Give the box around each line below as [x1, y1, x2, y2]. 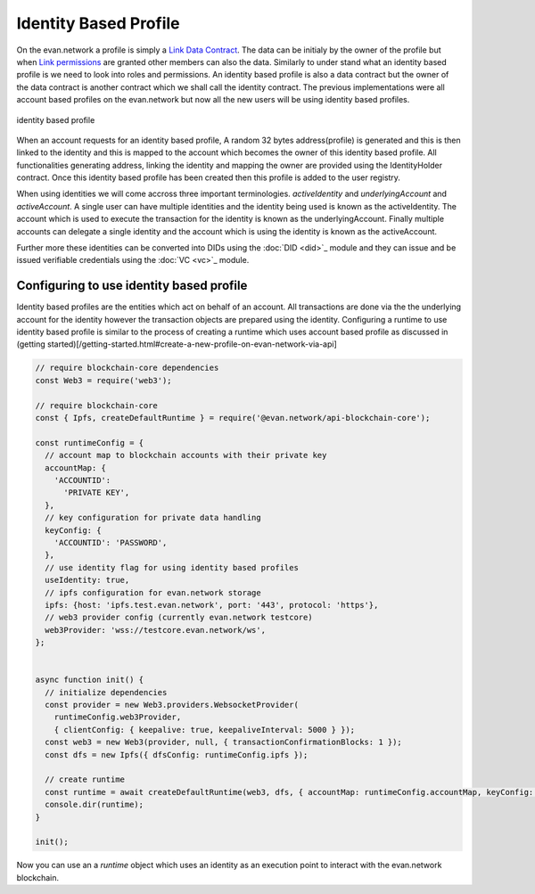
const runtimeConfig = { [35, 438, 144, 447]
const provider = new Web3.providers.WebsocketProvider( [45, 700, 299, 710]
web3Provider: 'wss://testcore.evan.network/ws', [45, 625, 267, 635]
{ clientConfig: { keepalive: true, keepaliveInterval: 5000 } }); [53, 725, 356, 734]
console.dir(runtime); [45, 800, 144, 810]
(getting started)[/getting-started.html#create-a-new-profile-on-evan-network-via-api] [16, 339, 338, 349]
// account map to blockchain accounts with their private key [45, 450, 327, 461]
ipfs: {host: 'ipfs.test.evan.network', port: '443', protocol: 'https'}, [45, 600, 379, 610]
